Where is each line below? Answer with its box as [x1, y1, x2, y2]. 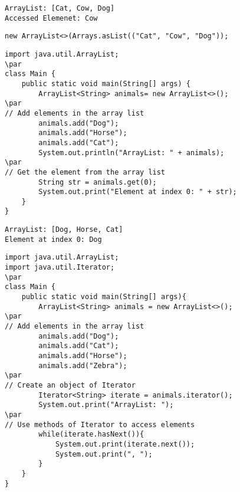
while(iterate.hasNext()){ [38, 430, 144, 439]
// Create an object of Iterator [5, 381, 136, 389]
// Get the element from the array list [5, 168, 166, 176]
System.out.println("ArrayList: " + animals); [38, 148, 225, 157]
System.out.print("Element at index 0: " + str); [38, 188, 237, 196]
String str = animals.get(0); [38, 178, 157, 186]
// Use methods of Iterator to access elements [5, 420, 195, 429]
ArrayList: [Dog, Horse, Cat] [5, 225, 123, 234]
